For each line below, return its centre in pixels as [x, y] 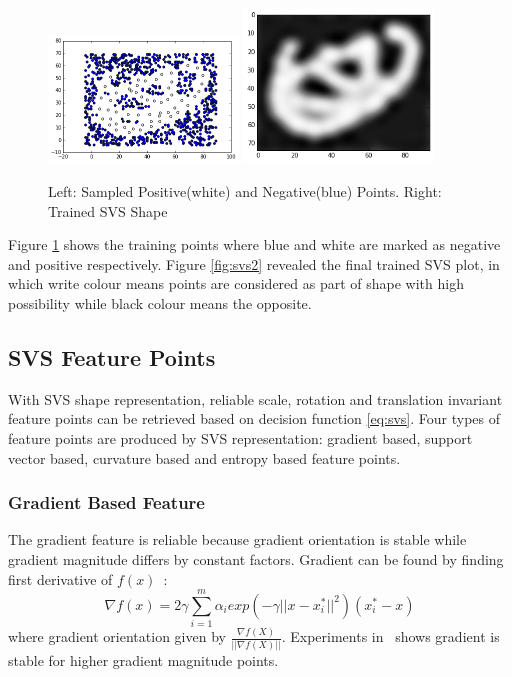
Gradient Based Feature [106, 502]
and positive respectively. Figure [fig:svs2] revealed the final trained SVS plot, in [254, 263]
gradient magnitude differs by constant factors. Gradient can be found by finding [256, 558]
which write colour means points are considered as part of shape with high [236, 283]
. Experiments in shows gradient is [390, 636]
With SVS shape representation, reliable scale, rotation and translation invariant [255, 398]
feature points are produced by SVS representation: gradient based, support [240, 437]
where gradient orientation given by [117, 636]
